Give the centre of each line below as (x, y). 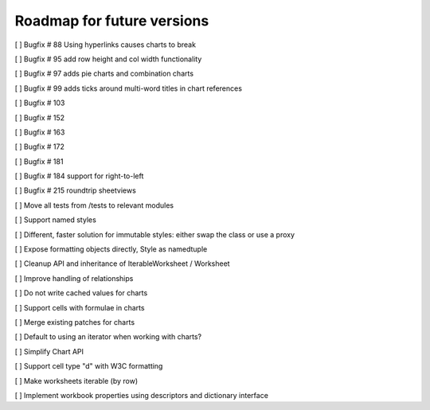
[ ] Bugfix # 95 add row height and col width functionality (108, 59)
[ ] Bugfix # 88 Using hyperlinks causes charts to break (106, 45)
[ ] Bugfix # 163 (40, 132)
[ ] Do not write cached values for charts (81, 293)
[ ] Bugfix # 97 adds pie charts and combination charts (104, 74)
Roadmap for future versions (112, 21)
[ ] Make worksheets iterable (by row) (76, 381)
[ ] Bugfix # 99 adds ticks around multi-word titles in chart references (129, 88)
